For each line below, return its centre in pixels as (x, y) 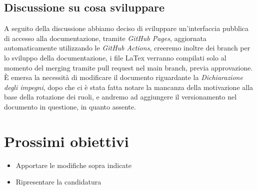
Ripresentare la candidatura (58, 182)
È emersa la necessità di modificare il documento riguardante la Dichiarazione (123, 77)
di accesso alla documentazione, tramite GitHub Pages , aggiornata (105, 38)
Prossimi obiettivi (66, 141)
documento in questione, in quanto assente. (70, 106)
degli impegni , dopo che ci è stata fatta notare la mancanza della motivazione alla (129, 87)
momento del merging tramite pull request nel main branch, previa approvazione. (128, 67)
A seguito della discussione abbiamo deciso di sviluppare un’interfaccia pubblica (126, 28)
